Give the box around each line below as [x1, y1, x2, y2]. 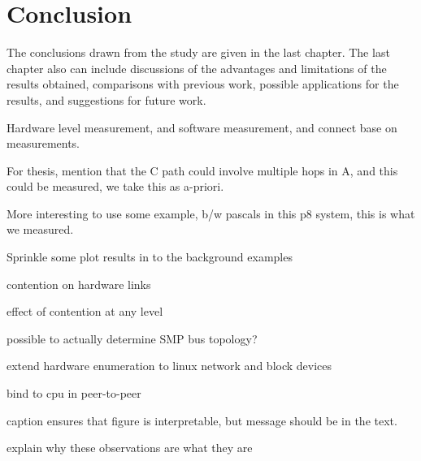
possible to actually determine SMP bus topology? [7, 330, 258, 347]
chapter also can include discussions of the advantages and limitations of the [7, 59, 387, 76]
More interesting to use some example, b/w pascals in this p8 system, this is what [7, 205, 415, 222]
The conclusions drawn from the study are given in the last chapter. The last [7, 44, 390, 61]
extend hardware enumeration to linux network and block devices [7, 357, 332, 374]
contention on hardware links [7, 275, 151, 292]
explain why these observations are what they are [7, 439, 253, 456]
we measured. [7, 221, 74, 238]
